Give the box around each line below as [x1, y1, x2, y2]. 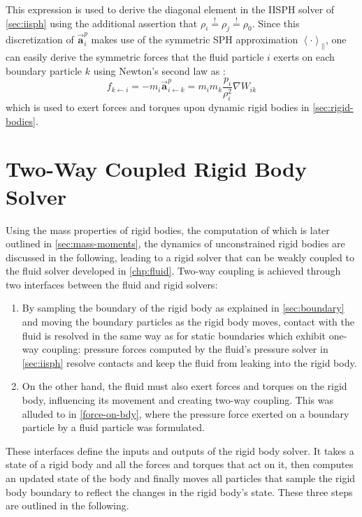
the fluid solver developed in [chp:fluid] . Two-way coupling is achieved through [6, 263, 341, 278]
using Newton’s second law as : [93, 63, 226, 78]
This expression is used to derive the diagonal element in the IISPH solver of [6, 2, 335, 16]
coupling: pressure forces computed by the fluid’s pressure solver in [42, 342, 328, 356]
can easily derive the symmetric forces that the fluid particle [6, 49, 264, 64]
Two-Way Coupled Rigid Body [6, 154, 307, 183]
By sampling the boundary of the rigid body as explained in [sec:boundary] [22, 300, 345, 315]
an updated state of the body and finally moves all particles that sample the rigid [6, 471, 356, 485]
